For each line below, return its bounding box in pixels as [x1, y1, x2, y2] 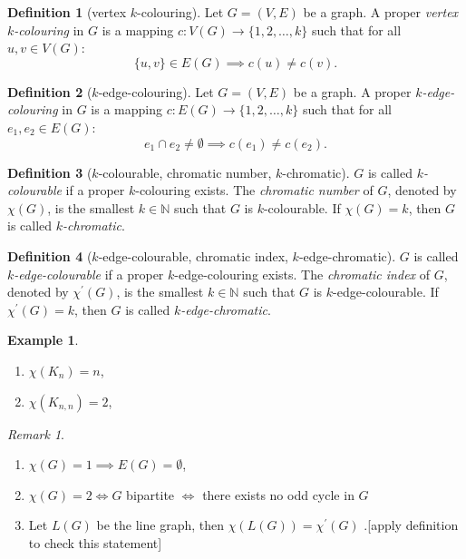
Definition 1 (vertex [7, 3, 127, 21]
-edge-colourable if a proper [14, 264, 164, 283]
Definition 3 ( [7, 162, 92, 181]
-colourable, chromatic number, [98, 162, 272, 181]
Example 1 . [7, 330, 79, 349]
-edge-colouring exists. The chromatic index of [174, 264, 431, 283]
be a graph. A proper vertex [303, 3, 459, 21]
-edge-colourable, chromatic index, [98, 246, 288, 265]
